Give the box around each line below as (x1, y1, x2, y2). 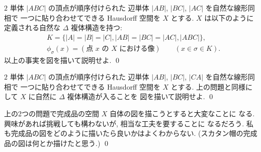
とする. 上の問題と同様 (170, 81, 245, 92)
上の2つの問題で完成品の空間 (4, 108, 99, 119)
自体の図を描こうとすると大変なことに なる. (109, 108, 255, 119)
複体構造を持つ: (71, 22, 122, 33)
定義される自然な (4, 22, 60, 33)
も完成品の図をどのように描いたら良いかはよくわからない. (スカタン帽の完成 (4, 128, 257, 138)
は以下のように (204, 12, 254, 23)
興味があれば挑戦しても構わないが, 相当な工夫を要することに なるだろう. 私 (4, 118, 253, 128)
